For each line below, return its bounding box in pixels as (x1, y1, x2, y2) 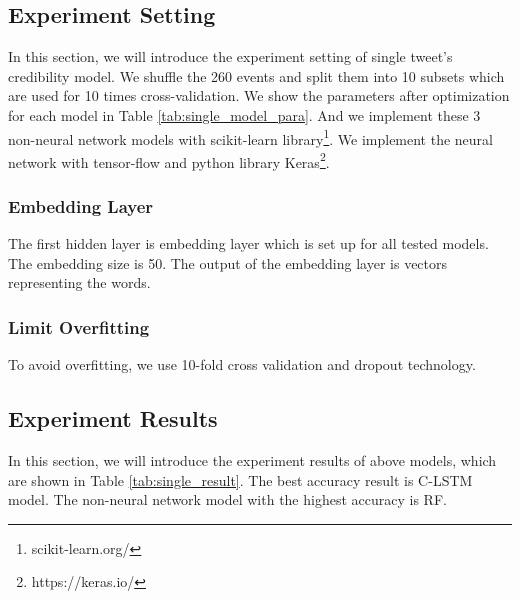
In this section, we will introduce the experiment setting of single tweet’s (8, 46, 453, 67)
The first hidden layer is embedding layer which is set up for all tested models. (8, 233, 489, 254)
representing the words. (8, 272, 151, 293)
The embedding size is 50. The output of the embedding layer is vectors (8, 252, 448, 273)
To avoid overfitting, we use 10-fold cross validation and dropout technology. (8, 354, 476, 375)
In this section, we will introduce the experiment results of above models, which (8, 450, 497, 471)
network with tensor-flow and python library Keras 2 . (8, 148, 330, 172)
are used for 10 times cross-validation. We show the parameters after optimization (8, 85, 510, 106)
